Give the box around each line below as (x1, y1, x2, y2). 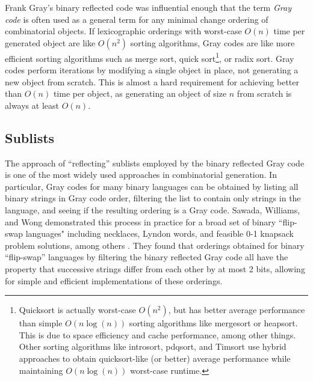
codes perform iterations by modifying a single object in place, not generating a (5, 64, 299, 76)
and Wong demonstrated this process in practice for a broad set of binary (5, 215, 276, 228)
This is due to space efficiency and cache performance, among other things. (19, 328, 296, 341)
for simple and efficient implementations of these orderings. (5, 274, 223, 287)
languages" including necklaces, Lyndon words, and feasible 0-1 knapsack (25, 227, 294, 240)
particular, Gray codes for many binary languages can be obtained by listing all (5, 180, 299, 192)
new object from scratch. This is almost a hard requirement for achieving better (5, 75, 300, 88)
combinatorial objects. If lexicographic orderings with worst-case (5, 25, 242, 37)
